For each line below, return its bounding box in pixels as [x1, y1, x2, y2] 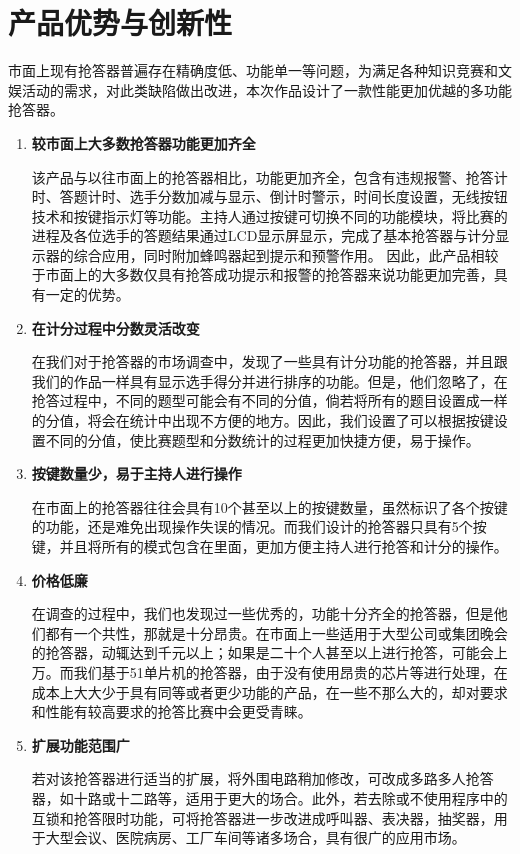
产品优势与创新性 [8, 2, 233, 43]
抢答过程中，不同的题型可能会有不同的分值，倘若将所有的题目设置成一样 [31, 390, 508, 411]
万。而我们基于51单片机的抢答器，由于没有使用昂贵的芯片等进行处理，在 [31, 661, 508, 682]
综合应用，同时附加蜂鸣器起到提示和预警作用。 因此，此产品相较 [73, 244, 499, 265]
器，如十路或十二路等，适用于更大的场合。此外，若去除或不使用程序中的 [31, 787, 508, 808]
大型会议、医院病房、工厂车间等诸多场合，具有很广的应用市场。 [45, 827, 466, 848]
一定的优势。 [45, 284, 130, 305]
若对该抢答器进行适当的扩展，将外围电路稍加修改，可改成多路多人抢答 [31, 768, 494, 789]
